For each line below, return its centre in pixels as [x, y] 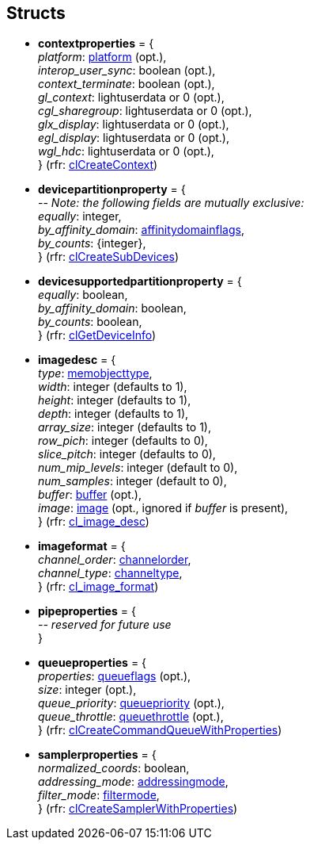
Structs [36, 13]
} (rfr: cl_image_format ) [98, 587]
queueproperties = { [93, 663]
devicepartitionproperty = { [112, 189]
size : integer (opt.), [87, 690]
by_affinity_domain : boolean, [112, 308]
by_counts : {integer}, [92, 243]
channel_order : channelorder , [115, 560]
